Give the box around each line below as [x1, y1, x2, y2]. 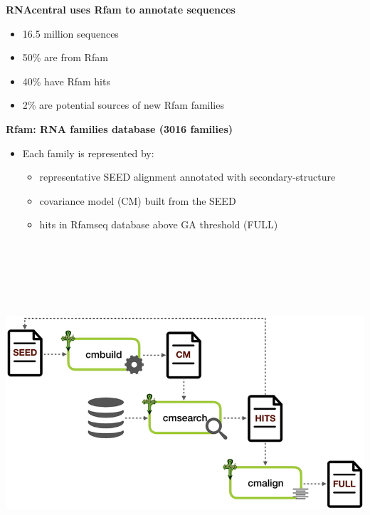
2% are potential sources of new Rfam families [22, 97, 224, 112]
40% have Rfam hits [22, 73, 110, 88]
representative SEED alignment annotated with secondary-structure [39, 169, 336, 184]
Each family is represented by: [22, 145, 154, 160]
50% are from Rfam [22, 50, 108, 65]
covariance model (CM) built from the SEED [39, 193, 236, 208]
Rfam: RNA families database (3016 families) [6, 121, 233, 136]
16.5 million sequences [22, 26, 119, 41]
